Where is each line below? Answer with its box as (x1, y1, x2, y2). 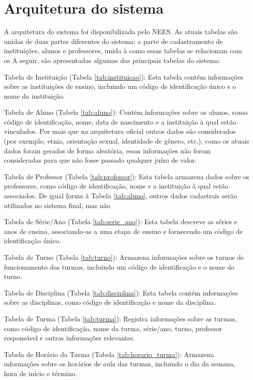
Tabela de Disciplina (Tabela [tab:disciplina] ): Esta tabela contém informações (4, 287, 238, 297)
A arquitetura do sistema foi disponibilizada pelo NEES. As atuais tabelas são (4, 26, 238, 37)
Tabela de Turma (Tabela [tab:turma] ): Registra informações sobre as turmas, (4, 313, 237, 323)
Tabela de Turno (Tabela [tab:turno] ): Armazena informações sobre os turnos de (4, 252, 244, 262)
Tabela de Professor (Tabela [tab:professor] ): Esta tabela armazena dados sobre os (4, 171, 250, 181)
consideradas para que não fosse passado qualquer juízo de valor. (4, 155, 197, 165)
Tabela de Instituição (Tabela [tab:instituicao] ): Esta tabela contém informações (4, 71, 243, 82)
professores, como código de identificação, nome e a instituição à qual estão (4, 181, 229, 191)
